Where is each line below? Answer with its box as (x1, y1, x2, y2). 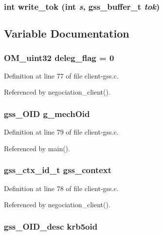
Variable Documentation (4, 26, 129, 41)
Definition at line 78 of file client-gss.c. (4, 183, 119, 193)
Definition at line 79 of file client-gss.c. (4, 127, 119, 137)
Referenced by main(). (4, 143, 70, 153)
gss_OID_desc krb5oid (4, 220, 98, 232)
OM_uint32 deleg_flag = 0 (4, 51, 114, 63)
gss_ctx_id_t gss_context (4, 164, 112, 176)
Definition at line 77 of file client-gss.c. (4, 70, 119, 80)
